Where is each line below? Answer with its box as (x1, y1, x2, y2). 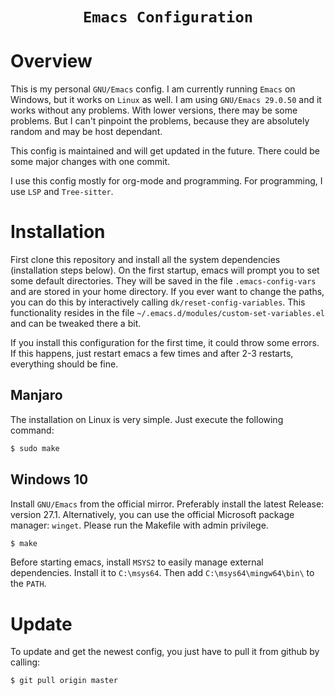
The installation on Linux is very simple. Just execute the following (10, 413, 284, 425)
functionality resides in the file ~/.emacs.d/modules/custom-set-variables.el (10, 307, 326, 319)
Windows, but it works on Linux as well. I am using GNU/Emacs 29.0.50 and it (10, 94, 322, 106)
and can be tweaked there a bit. (10, 318, 142, 330)
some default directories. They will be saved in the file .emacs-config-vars (10, 275, 317, 287)
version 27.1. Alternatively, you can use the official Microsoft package (10, 508, 295, 520)
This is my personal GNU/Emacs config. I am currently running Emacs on (10, 83, 296, 95)
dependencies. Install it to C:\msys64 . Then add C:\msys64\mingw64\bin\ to (10, 567, 315, 579)
